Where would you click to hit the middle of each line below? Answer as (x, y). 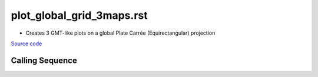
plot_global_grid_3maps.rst (79, 15)
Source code (26, 43)
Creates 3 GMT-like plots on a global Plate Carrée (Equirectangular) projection (120, 33)
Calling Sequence (44, 60)
